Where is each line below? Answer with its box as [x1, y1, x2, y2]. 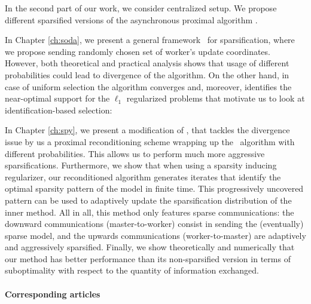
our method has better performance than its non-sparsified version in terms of [5, 252, 291, 265]
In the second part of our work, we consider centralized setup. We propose [5, 2, 277, 14]
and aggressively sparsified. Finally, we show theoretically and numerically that [5, 241, 295, 253]
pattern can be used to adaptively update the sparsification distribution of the [5, 194, 292, 206]
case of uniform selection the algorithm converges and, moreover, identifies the [5, 80, 292, 93]
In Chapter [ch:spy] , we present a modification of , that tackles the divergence [5, 124, 290, 136]
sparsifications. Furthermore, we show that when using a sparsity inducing [5, 159, 277, 171]
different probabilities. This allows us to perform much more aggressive [5, 147, 265, 159]
